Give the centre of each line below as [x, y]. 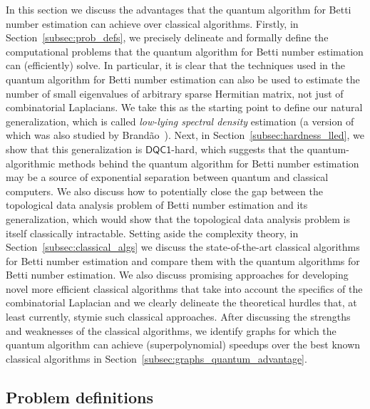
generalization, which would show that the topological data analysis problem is [178, 218]
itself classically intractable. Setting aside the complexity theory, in [152, 233]
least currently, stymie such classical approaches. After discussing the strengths [178, 317]
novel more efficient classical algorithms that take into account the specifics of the [184, 288]
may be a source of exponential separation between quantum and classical [167, 177]
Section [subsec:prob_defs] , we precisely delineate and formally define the [167, 37]
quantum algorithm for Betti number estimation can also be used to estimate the [183, 79]
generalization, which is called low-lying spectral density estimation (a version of [180, 121]
